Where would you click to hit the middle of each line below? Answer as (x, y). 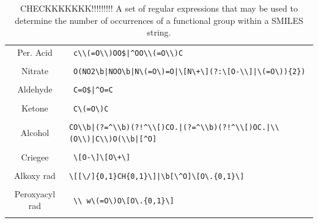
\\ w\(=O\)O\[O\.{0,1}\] (124, 201)
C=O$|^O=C (93, 90)
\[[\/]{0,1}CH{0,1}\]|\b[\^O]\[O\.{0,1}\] (157, 176)
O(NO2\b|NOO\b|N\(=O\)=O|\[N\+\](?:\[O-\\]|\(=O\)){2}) (190, 72)
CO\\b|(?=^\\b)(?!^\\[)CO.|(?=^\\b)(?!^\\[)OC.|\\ (174, 127)
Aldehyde (35, 89)
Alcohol (35, 132)
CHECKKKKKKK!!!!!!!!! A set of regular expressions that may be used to (159, 8)
